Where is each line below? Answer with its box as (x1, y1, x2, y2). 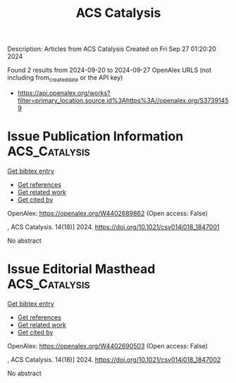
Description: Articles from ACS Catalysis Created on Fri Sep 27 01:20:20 (7, 44, 216, 54)
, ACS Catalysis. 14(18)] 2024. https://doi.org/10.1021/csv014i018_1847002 (7, 355, 221, 364)
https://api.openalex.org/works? (17, 88, 111, 97)
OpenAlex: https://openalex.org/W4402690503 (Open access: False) (7, 341, 208, 350)
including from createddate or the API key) (7, 73, 123, 83)
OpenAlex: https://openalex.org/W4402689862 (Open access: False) (7, 209, 208, 217)
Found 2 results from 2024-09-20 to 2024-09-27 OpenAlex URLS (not (7, 66, 212, 75)
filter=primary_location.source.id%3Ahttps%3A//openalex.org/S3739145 (17, 96, 229, 104)
